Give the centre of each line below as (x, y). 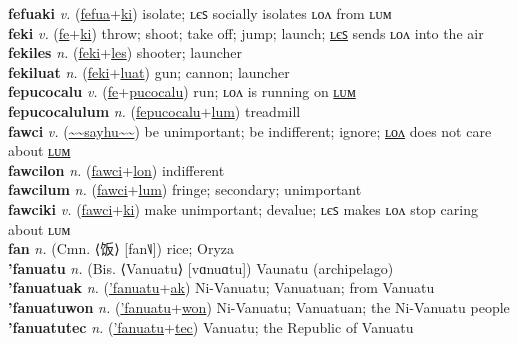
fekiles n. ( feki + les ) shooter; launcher (125, 52)
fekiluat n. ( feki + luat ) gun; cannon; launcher (149, 71)
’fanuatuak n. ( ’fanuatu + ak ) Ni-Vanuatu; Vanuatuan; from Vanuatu (221, 287)
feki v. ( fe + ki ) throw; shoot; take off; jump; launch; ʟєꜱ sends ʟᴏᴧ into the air (246, 32)
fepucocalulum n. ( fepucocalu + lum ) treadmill (154, 110)
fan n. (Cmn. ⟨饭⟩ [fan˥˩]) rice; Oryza (121, 248)
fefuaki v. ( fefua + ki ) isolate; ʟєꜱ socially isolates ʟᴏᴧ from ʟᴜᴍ (200, 13)
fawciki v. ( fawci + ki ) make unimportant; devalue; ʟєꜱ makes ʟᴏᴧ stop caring (243, 208)
